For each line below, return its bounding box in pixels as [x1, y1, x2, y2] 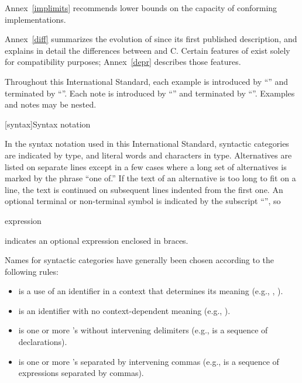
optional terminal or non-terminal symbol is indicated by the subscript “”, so [5, 195, 281, 207]
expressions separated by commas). [18, 367, 144, 379]
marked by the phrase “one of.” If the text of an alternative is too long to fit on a [5, 172, 296, 184]
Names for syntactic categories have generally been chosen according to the [5, 254, 274, 266]
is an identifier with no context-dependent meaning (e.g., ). [18, 304, 231, 316]
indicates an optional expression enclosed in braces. [5, 234, 188, 246]
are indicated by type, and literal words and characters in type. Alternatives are [5, 149, 292, 161]
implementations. [5, 13, 66, 25]
